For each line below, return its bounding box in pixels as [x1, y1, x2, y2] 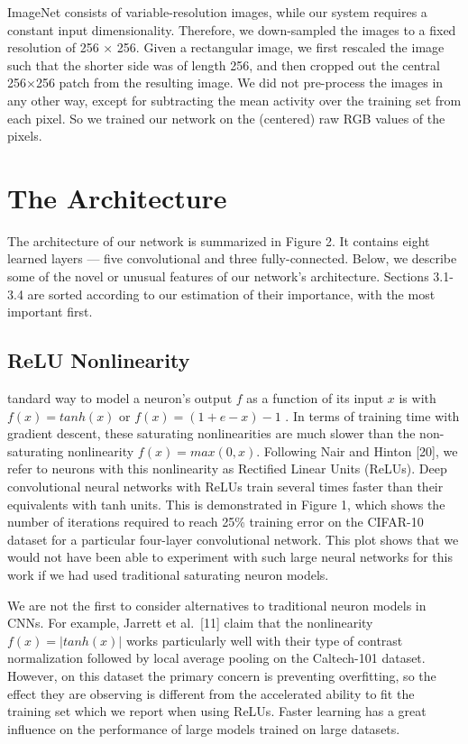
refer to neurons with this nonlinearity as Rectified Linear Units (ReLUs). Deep [7, 459, 447, 478]
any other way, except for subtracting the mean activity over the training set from [7, 90, 462, 109]
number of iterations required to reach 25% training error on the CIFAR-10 [7, 512, 424, 531]
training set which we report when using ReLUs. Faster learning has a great [7, 702, 427, 721]
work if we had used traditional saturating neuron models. [7, 565, 329, 583]
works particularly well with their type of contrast [125, 630, 403, 649]
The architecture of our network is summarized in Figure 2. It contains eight [7, 231, 430, 250]
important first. [7, 302, 93, 321]
